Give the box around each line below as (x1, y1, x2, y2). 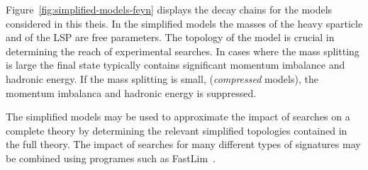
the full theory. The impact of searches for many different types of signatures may (6, 137, 361, 152)
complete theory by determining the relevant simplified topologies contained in (6, 123, 347, 137)
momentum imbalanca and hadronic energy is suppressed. (6, 85, 257, 100)
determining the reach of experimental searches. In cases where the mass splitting (6, 43, 359, 58)
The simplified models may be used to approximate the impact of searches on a (6, 109, 350, 124)
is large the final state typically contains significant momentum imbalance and (6, 57, 345, 72)
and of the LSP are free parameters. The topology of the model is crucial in (6, 30, 335, 45)
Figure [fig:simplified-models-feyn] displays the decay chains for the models (6, 2, 333, 16)
